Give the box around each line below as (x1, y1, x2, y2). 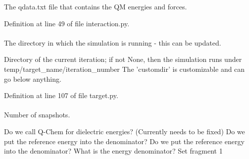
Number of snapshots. (4, 109, 70, 120)
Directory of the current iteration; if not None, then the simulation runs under (4, 54, 242, 64)
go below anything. (4, 73, 61, 84)
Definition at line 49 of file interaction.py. (4, 18, 130, 28)
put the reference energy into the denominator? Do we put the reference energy (4, 136, 245, 146)
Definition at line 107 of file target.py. (4, 90, 118, 101)
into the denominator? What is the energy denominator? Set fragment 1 (4, 146, 223, 156)
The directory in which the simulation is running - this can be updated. (4, 37, 221, 48)
